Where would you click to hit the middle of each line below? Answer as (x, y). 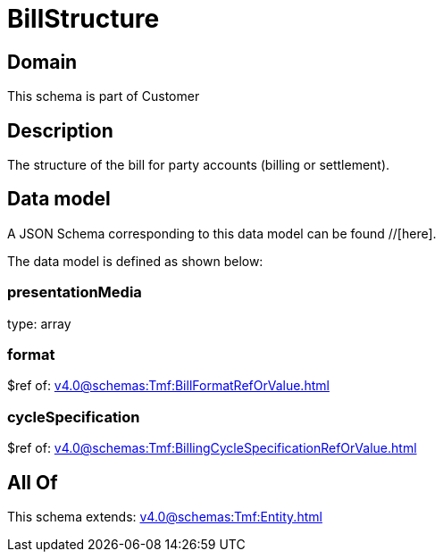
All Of (33, 482)
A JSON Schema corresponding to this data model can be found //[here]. (222, 233)
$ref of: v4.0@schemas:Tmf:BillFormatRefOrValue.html (168, 386)
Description (60, 130)
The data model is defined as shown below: (135, 261)
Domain (42, 62)
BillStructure (84, 19)
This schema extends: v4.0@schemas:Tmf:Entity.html (165, 516)
